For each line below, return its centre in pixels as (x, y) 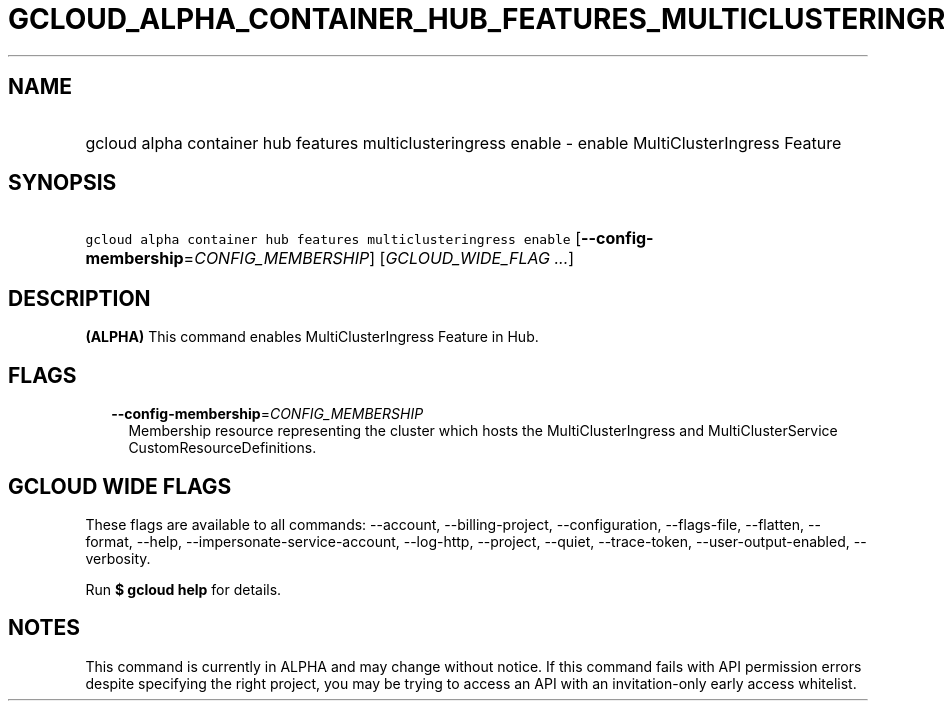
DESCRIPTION (79, 298)
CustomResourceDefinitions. (222, 448)
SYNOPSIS (62, 183)
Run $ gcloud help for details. (183, 589)
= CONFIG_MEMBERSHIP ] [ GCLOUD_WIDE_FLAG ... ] (379, 258)
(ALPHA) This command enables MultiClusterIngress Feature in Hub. (312, 337)
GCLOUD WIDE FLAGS (120, 486)
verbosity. (118, 558)
